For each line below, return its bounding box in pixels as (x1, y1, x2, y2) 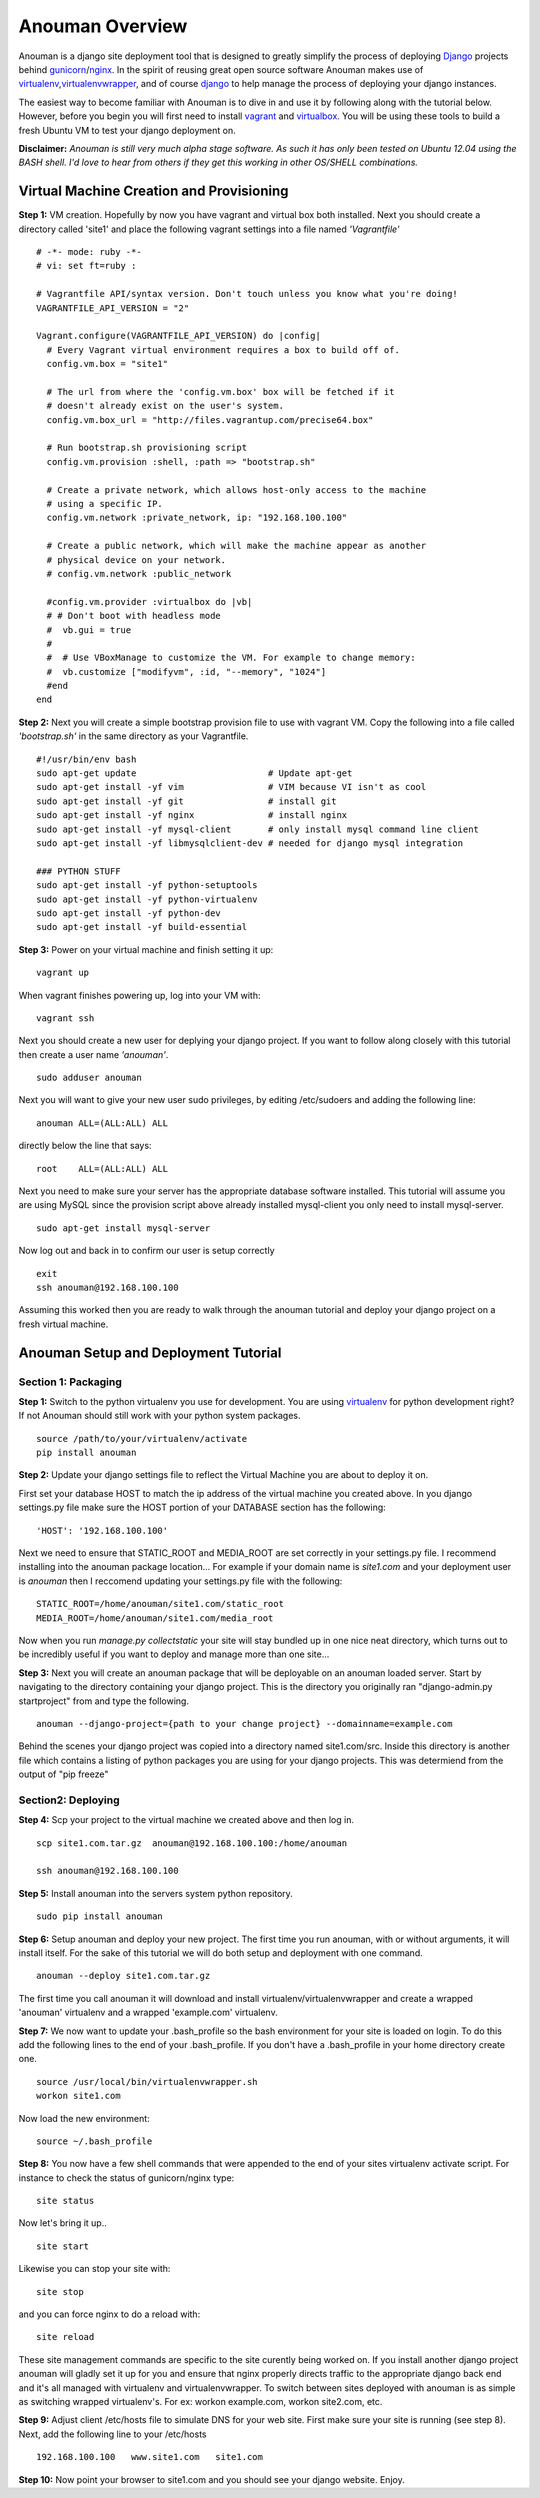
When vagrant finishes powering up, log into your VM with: (18, 989, 261, 1001)
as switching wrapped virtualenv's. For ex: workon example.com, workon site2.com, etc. (18, 2395, 383, 2407)
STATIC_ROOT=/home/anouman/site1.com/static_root (36, 1598, 285, 1610)
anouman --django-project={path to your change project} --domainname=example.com (36, 1718, 453, 1729)
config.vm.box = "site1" (46, 358, 169, 370)
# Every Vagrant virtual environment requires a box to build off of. (46, 344, 400, 355)
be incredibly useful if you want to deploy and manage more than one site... (18, 1648, 330, 1660)
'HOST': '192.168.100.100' (36, 1525, 169, 1536)
